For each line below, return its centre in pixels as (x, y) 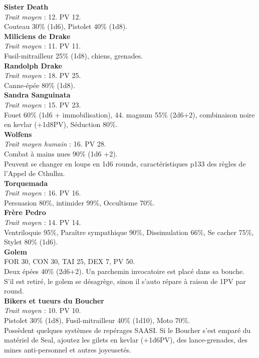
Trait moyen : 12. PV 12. (43, 16)
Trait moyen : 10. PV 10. (43, 310)
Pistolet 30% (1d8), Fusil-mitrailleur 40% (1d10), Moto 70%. (97, 320)
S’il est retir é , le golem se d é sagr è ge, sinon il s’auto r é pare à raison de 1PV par (125, 281)
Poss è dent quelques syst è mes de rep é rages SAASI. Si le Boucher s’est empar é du (127, 330)
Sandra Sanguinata (37, 95)
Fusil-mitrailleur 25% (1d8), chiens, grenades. (74, 55)
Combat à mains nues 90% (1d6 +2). (61, 153)
